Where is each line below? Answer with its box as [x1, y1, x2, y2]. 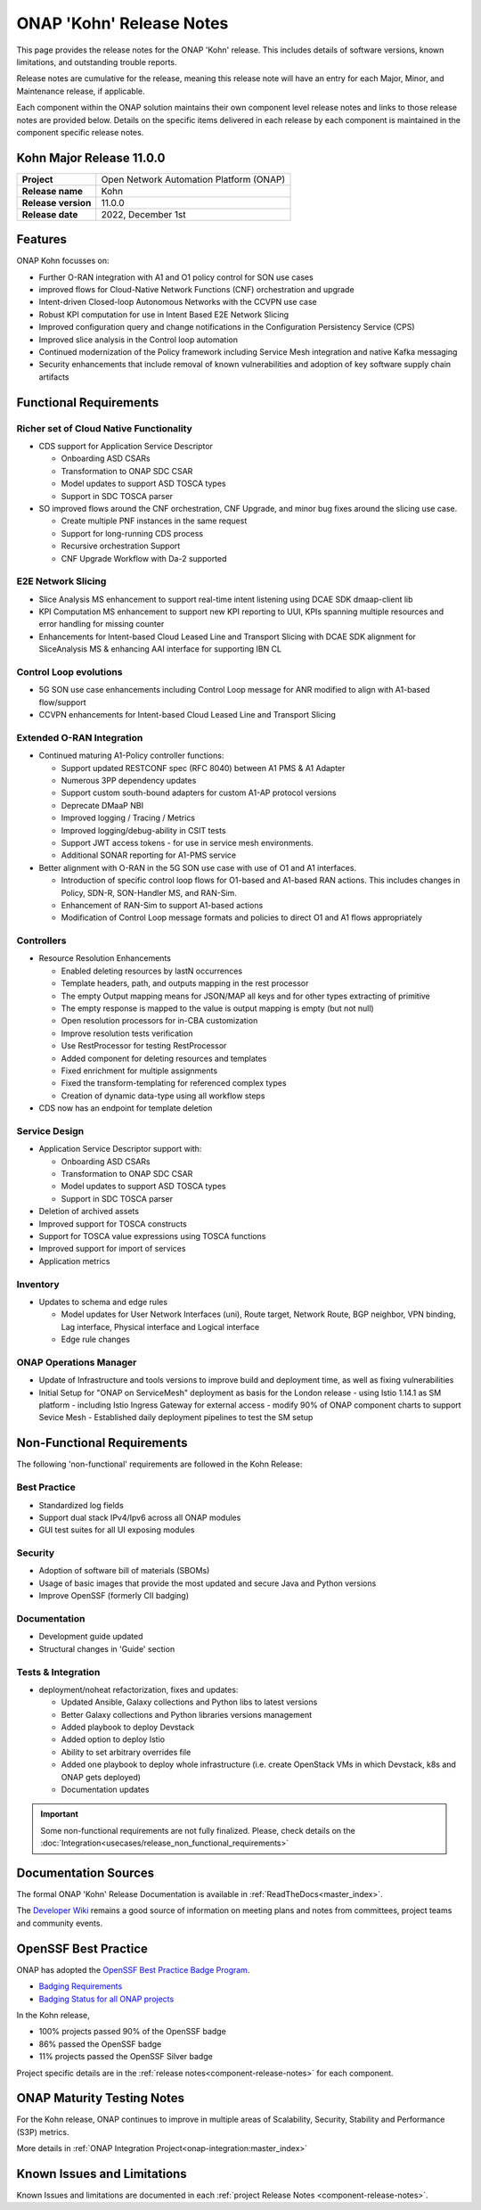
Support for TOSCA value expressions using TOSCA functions [38, 1231, 266, 1242]
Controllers [16, 934, 67, 947]
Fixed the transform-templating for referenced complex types [61, 1078, 287, 1089]
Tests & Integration [16, 1665, 101, 1678]
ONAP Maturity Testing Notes [16, 2091, 185, 2106]
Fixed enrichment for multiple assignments [61, 1065, 218, 1076]
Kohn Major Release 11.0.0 [16, 150, 166, 165]
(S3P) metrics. [16, 2126, 69, 2137]
